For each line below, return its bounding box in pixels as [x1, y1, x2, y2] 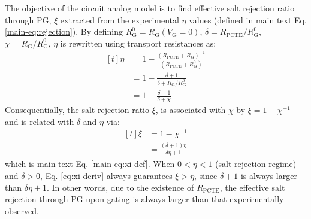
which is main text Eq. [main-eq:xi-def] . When [5, 157, 175, 170]
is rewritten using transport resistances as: [60, 36, 216, 49]
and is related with [5, 115, 74, 127]
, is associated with [155, 103, 226, 115]
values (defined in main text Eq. [189, 13, 307, 26]
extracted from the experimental [60, 13, 179, 26]
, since [194, 169, 218, 182]
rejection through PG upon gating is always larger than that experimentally [5, 193, 284, 205]
